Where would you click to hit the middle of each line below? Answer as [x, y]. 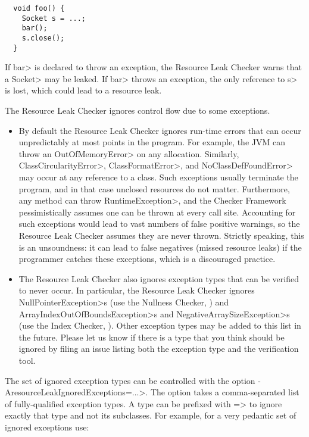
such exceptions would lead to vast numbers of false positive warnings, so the [159, 224]
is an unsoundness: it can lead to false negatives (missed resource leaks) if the [160, 247]
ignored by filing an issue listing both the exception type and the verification [159, 349]
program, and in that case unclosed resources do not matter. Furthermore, [154, 188]
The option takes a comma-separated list [225, 392]
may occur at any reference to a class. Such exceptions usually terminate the [158, 177]
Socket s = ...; [54, 18]
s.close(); [43, 38]
